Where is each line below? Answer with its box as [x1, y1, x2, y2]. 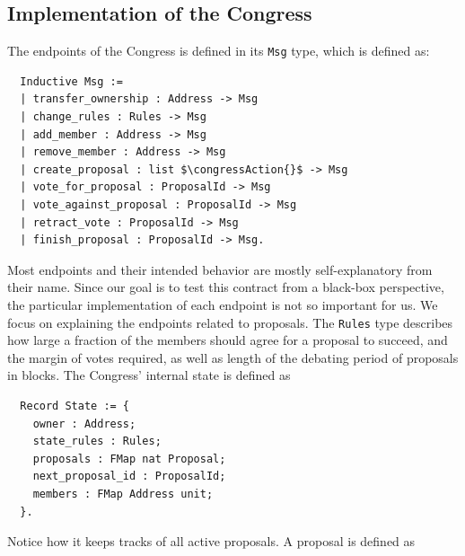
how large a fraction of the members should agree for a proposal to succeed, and [7, 331, 448, 349]
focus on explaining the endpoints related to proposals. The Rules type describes [7, 313, 453, 331]
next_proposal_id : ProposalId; [32, 470, 226, 483]
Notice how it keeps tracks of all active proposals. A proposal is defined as [7, 532, 416, 551]
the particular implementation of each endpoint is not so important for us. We [7, 295, 438, 313]
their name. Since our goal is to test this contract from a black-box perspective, [7, 278, 444, 296]
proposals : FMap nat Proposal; [32, 452, 226, 465]
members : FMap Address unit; [32, 487, 214, 500]
